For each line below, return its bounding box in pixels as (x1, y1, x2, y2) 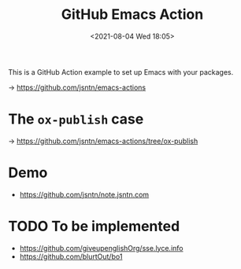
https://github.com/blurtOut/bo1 (19, 252, 123, 261)
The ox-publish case (8, 110, 144, 128)
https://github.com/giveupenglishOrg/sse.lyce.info (19, 243, 184, 252)
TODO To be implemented (8, 218, 180, 235)
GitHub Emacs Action (61, 6, 204, 24)
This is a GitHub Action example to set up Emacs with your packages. (8, 67, 234, 76)
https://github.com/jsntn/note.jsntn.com (19, 190, 150, 199)
